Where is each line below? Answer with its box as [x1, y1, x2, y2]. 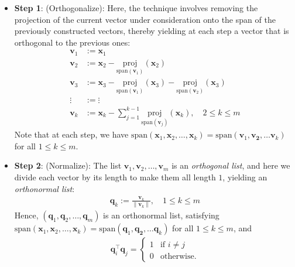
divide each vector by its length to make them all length [14, 170, 216, 183]
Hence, [14, 209, 39, 221]
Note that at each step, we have [14, 128, 129, 141]
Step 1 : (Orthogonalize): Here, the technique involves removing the [14, 2, 258, 13]
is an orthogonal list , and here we [171, 159, 290, 172]
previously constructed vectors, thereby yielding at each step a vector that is [14, 25, 289, 37]
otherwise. [160, 252, 197, 261]
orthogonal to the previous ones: [14, 36, 131, 48]
